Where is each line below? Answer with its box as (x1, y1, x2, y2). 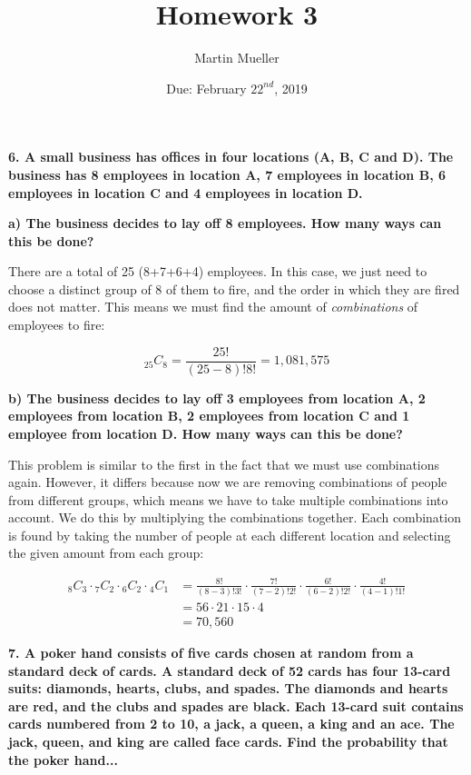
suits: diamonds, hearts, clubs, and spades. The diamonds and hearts (8, 679, 448, 698)
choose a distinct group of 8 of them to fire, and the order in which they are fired (8, 279, 460, 298)
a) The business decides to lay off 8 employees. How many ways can (8, 214, 442, 233)
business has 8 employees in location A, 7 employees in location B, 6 (8, 164, 446, 184)
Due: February (166, 78, 247, 97)
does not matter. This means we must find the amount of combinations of (8, 297, 418, 316)
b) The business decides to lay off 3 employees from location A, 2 (8, 388, 426, 407)
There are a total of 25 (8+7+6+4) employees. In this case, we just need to (8, 262, 427, 281)
